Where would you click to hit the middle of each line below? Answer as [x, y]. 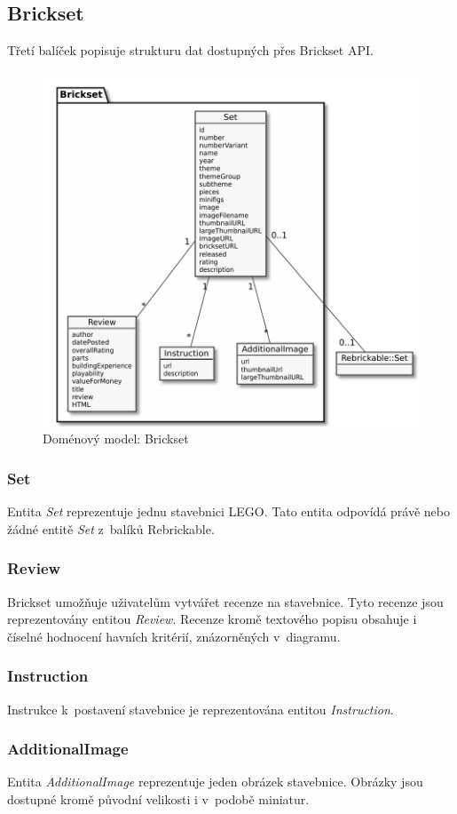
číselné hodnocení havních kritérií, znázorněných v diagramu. [174, 636]
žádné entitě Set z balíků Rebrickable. [111, 528]
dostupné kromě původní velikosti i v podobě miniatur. [158, 799]
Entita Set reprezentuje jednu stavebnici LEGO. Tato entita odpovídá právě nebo [229, 511]
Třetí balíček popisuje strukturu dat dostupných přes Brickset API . [190, 50]
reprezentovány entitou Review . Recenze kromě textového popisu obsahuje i [212, 619]
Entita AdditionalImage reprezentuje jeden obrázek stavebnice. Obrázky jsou [215, 782]
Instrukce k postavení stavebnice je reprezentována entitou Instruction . [201, 709]
